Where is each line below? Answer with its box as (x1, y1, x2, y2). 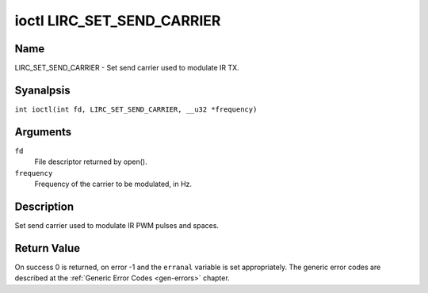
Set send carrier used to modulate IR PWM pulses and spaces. (14, 220, 220, 230)
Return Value (14, 242, 81, 255)
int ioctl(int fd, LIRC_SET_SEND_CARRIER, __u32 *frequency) (14, 105, 258, 114)
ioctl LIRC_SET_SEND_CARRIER (14, 12, 221, 29)
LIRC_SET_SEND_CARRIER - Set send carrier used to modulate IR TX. (14, 63, 239, 73)
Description (14, 200, 75, 213)
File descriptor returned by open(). (34, 157, 147, 166)
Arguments (14, 125, 72, 139)
